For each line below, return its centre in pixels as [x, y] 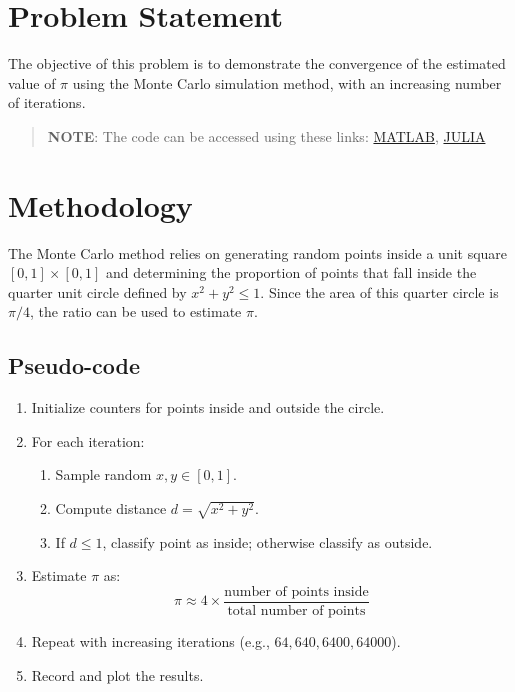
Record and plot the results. [117, 674]
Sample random [103, 474]
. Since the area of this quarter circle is [379, 291]
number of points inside [296, 591]
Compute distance [111, 507]
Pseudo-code [74, 365]
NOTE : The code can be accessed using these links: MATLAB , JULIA [266, 135]
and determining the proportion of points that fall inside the [291, 272]
